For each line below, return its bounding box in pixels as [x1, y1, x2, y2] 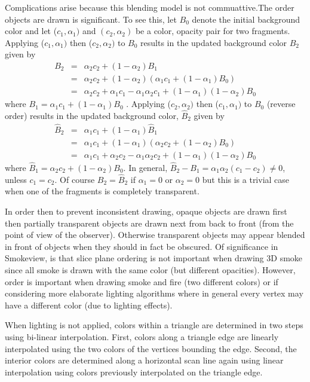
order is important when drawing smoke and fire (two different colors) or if [5, 275, 278, 288]
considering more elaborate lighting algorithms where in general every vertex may [5, 287, 303, 300]
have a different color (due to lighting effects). [5, 298, 173, 311]
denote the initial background [192, 13, 300, 25]
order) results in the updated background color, [5, 109, 179, 121]
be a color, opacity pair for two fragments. [135, 25, 290, 37]
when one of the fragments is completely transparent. [5, 185, 199, 197]
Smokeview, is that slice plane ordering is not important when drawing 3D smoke [5, 252, 303, 264]
